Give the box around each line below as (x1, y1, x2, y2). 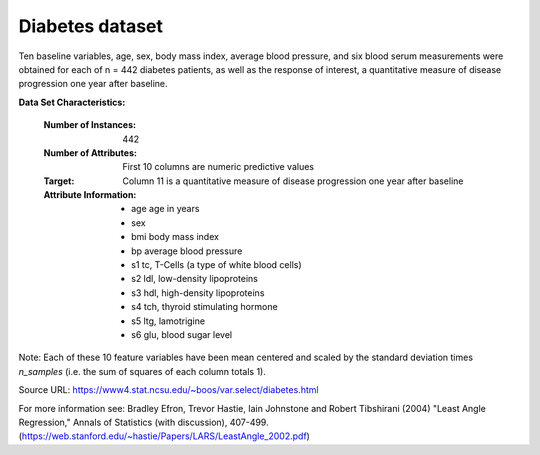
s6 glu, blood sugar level (131, 328, 233, 340)
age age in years (131, 203, 200, 215)
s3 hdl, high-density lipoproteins (131, 286, 265, 299)
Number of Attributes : (43, 146, 137, 159)
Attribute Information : (43, 189, 137, 201)
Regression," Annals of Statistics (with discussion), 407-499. (18, 416, 269, 428)
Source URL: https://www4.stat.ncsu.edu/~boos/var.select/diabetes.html (18, 384, 319, 396)
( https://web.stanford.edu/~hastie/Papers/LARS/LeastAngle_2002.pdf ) (18, 430, 310, 442)
